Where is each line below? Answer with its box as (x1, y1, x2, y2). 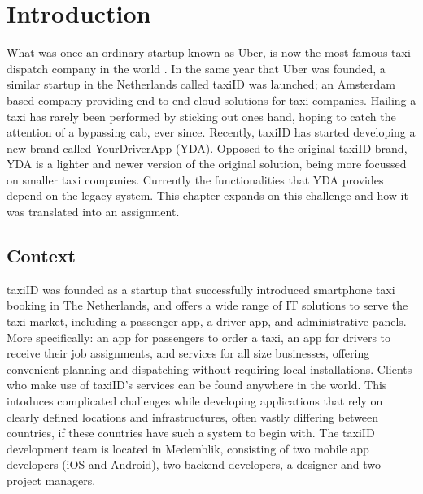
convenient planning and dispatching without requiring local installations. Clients (7, 360, 412, 377)
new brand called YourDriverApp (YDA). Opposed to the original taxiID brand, (7, 139, 408, 156)
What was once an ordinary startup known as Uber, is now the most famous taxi (7, 44, 411, 61)
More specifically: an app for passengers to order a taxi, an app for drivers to (7, 328, 391, 345)
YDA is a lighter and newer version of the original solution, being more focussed (7, 155, 407, 172)
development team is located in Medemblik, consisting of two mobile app (7, 440, 369, 457)
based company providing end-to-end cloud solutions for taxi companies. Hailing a (7, 91, 416, 108)
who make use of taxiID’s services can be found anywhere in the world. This (7, 376, 387, 393)
